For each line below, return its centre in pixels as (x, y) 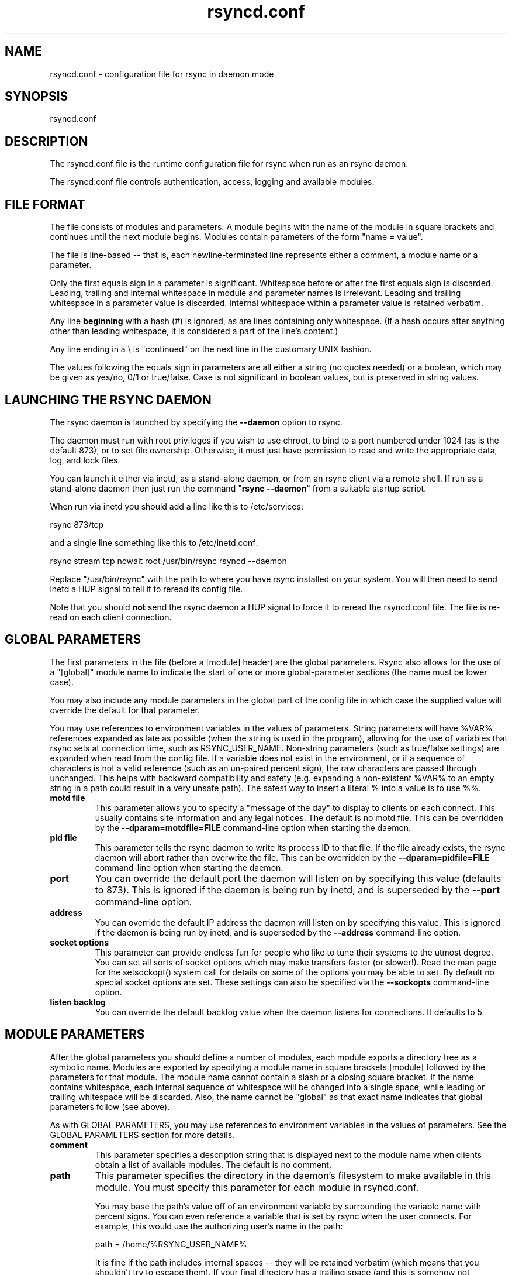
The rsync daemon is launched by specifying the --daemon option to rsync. (196, 422)
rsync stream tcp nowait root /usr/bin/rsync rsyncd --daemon (168, 561)
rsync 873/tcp (77, 524)
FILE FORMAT (45, 204)
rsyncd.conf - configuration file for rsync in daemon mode (162, 74)
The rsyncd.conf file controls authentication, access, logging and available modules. (212, 182)
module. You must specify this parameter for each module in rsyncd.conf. (257, 1187)
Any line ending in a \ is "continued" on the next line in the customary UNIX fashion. (211, 349)
